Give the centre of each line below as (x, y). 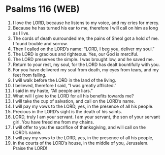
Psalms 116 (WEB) (43, 9)
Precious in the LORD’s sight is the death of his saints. (67, 111)
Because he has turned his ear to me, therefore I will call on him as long (85, 28)
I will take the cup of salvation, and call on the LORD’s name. (74, 101)
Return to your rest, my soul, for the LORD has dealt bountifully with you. (86, 64)
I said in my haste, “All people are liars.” (53, 91)
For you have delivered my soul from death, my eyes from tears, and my (86, 69)
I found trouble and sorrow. (40, 43)
